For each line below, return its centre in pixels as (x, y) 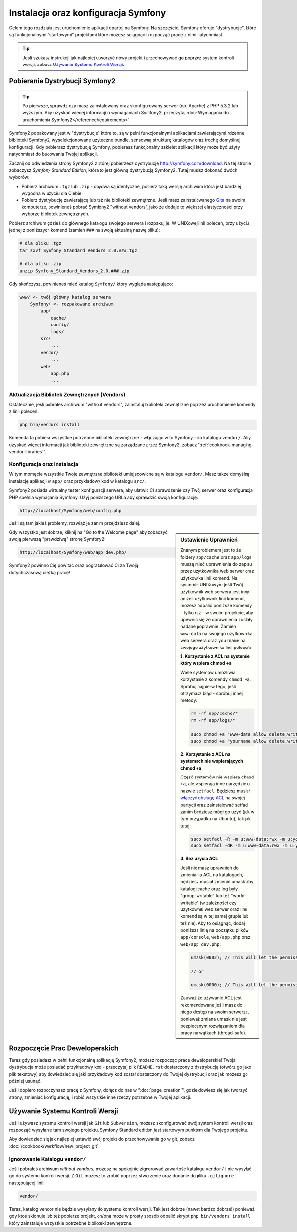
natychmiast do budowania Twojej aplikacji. (53, 154)
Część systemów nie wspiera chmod (217, 777)
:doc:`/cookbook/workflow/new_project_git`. (54, 1146)
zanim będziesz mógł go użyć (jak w (218, 812)
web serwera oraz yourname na (213, 641)
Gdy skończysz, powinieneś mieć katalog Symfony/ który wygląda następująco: (91, 284)
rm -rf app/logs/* (213, 720)
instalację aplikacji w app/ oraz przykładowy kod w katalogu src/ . (77, 481)
